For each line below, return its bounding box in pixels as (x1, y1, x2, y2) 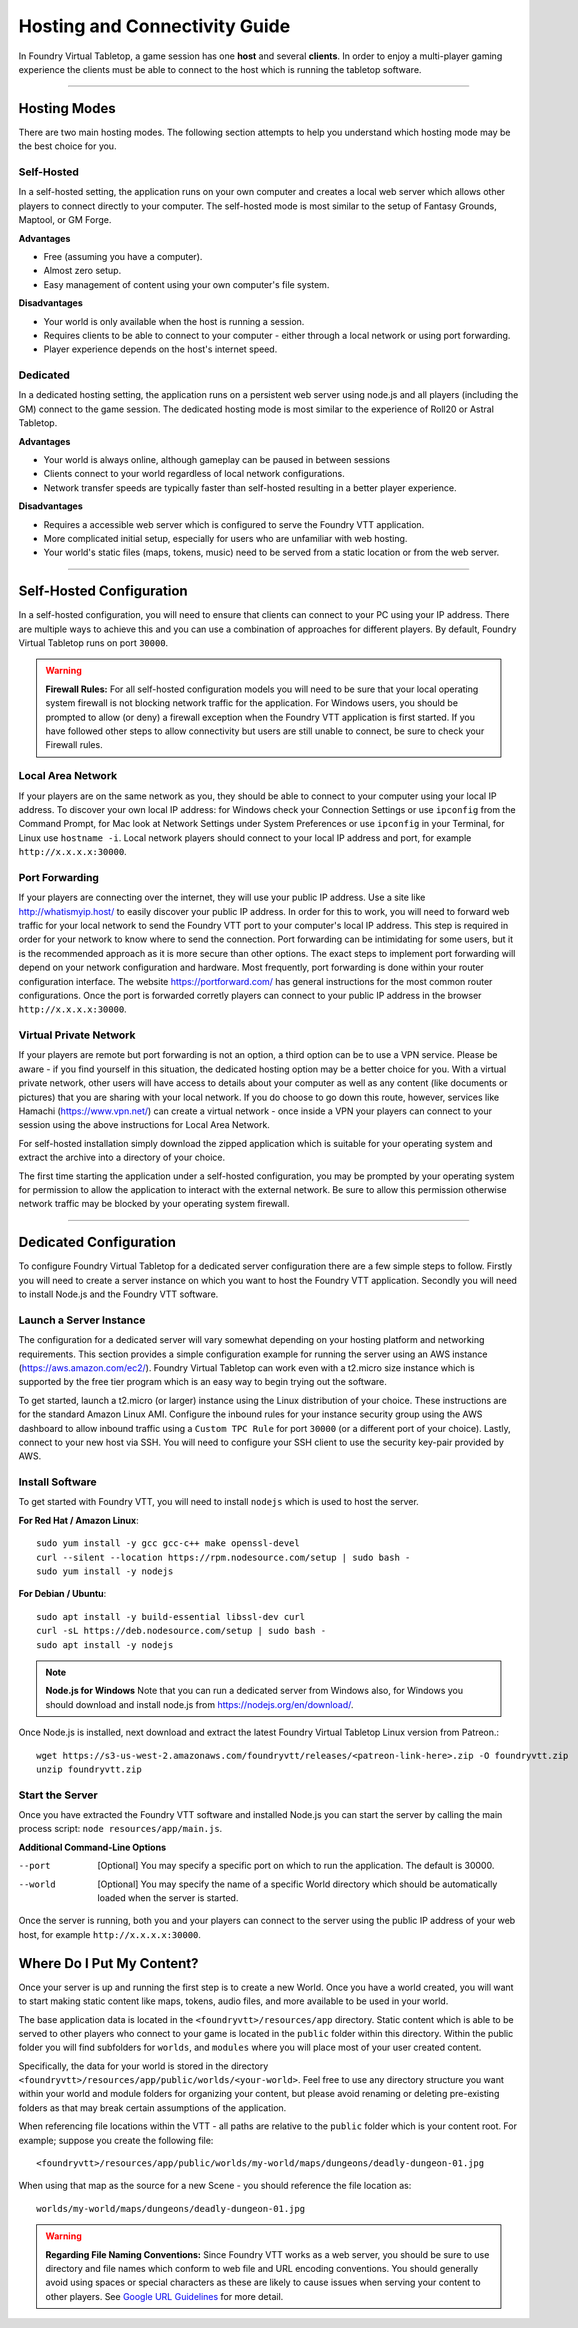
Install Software (18, 1475, 97, 1489)
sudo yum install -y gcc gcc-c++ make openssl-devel (36, 1538, 300, 1549)
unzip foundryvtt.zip (36, 1763, 142, 1775)
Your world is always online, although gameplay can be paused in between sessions (43, 453, 390, 465)
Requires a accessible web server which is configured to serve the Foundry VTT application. (43, 518, 425, 530)
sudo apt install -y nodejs (36, 1639, 174, 1650)
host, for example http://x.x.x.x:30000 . (18, 1928, 202, 1940)
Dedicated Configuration (18, 1234, 177, 1251)
